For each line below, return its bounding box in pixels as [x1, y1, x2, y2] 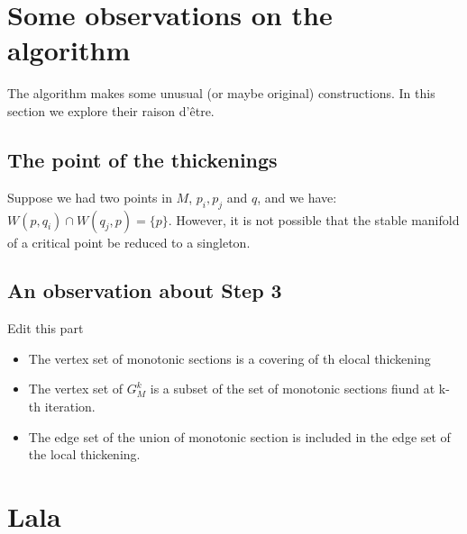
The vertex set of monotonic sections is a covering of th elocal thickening [28, 348, 431, 367]
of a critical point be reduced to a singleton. [7, 232, 251, 251]
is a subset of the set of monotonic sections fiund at [150, 379, 435, 398]
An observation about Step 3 [7, 276, 282, 304]
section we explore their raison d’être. [7, 101, 215, 120]
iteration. [44, 397, 96, 416]
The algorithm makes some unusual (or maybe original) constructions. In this [7, 84, 435, 103]
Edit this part [7, 319, 84, 338]
